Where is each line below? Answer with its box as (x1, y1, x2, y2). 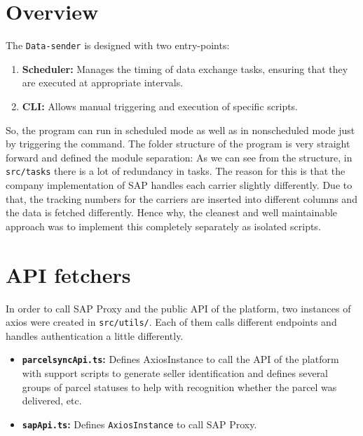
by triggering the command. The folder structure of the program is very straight (6, 136, 350, 151)
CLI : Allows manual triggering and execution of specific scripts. (22, 98, 299, 113)
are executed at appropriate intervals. (22, 75, 184, 90)
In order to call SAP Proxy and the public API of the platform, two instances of (6, 300, 351, 315)
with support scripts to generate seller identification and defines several (22, 366, 329, 380)
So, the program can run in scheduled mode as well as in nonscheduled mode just (6, 122, 355, 137)
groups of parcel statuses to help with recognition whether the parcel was (22, 379, 337, 394)
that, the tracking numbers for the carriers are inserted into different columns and (6, 191, 357, 206)
